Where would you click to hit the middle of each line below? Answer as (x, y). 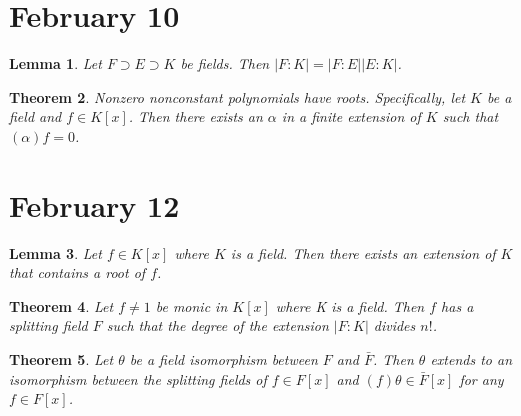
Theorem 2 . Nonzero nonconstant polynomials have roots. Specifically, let (237, 96)
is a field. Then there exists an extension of (363, 252)
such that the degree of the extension (217, 325)
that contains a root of (77, 272)
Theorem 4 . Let (61, 305)
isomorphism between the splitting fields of (138, 378)
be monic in (191, 305)
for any (481, 378)
